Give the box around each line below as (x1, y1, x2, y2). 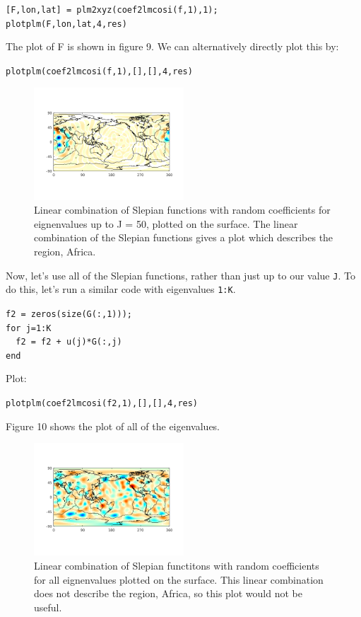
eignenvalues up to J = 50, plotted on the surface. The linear (34, 216, 298, 231)
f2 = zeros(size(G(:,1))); (6, 308, 132, 319)
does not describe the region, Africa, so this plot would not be (34, 586, 302, 601)
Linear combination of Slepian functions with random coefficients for (34, 202, 331, 217)
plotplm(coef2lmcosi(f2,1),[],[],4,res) (6, 398, 199, 409)
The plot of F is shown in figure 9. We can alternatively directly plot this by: (6, 39, 339, 54)
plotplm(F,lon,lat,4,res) (6, 18, 127, 29)
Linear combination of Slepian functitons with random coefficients (34, 558, 319, 572)
